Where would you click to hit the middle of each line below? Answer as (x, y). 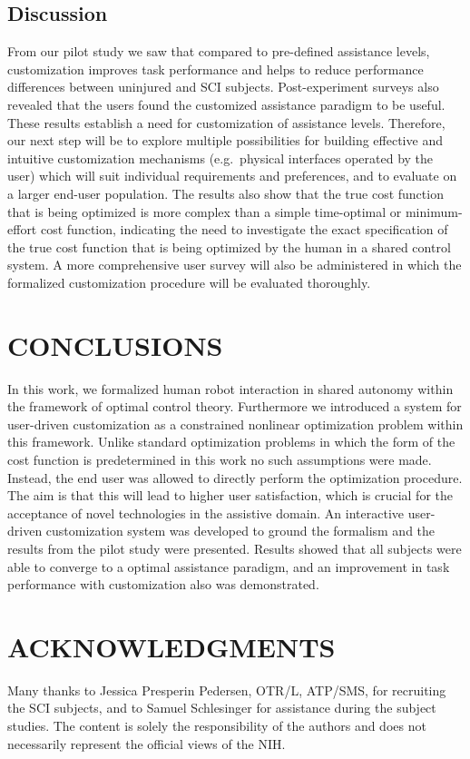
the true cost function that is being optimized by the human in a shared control (229, 246)
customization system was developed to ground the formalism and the (240, 531)
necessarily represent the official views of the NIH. (147, 743)
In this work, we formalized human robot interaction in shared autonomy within (230, 388)
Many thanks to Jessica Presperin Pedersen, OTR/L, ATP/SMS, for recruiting (227, 690)
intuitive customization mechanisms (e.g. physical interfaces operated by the (220, 158)
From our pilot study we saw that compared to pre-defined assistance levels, (219, 51)
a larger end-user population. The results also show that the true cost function (225, 193)
